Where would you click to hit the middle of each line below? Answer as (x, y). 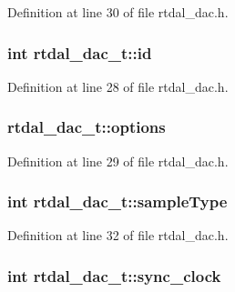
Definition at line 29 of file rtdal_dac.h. (118, 161)
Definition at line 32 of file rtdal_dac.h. (118, 235)
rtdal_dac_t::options (87, 127)
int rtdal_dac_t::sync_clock (114, 275)
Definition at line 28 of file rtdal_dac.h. (118, 86)
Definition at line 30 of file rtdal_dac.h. (118, 12)
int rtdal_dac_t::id (80, 52)
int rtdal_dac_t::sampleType (117, 201)
